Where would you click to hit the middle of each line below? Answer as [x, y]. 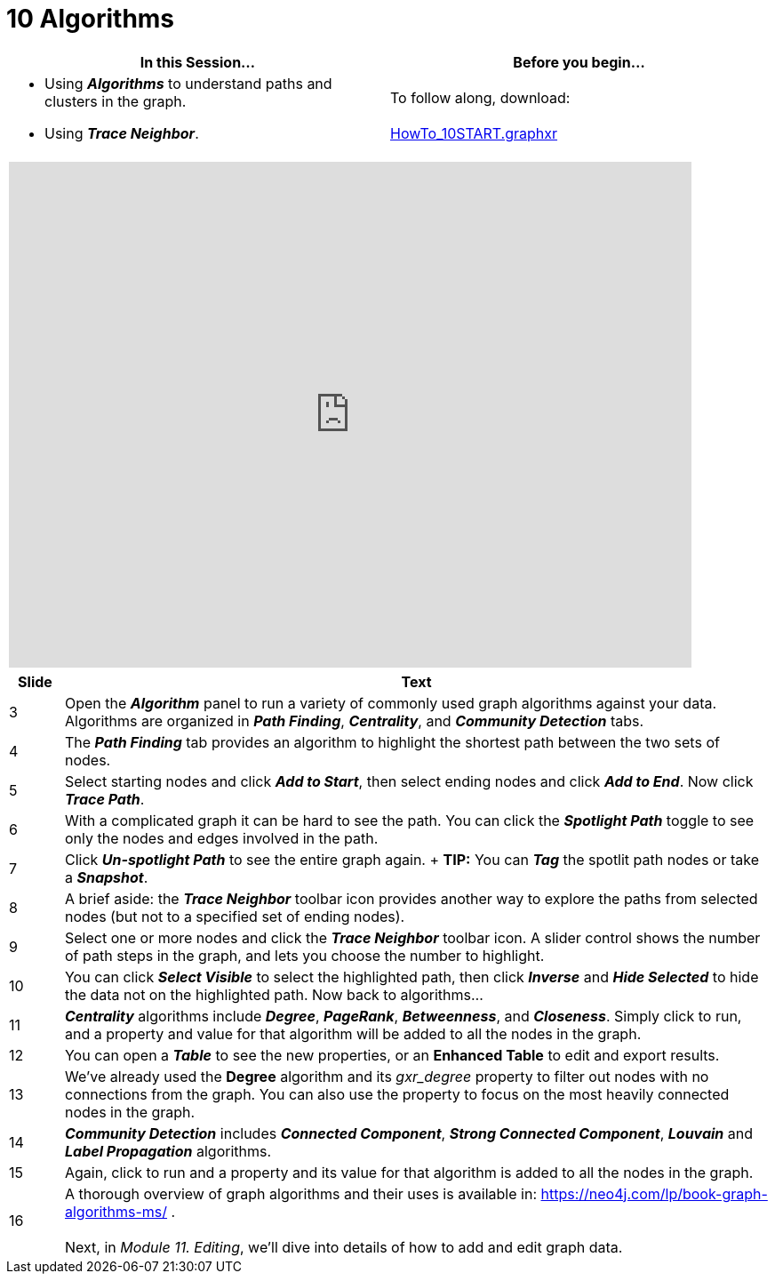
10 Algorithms [91, 19]
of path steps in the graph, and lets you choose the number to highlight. [304, 955]
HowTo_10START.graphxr [474, 133]
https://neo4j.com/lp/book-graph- [654, 1193]
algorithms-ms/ [116, 1211]
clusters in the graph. [116, 101]
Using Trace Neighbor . [122, 133]
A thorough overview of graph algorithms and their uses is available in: [301, 1193]
